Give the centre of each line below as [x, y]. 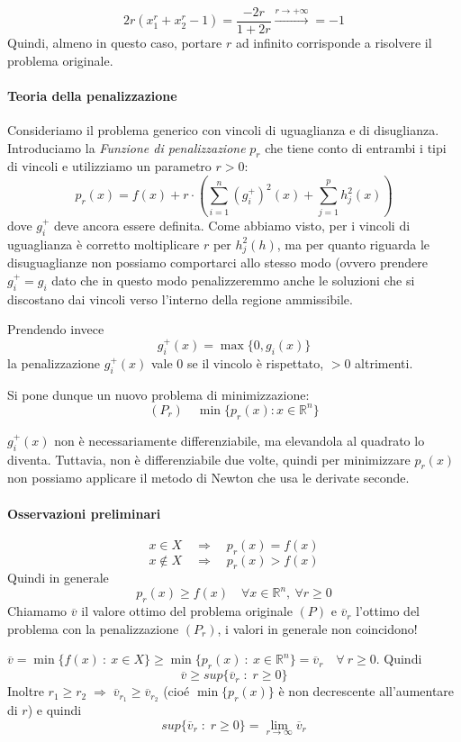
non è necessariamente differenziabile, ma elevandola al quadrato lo [240, 440]
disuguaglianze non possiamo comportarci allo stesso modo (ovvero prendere [217, 262]
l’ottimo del [388, 611]
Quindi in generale [58, 578]
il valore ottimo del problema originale [187, 611]
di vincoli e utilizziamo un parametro [109, 166]
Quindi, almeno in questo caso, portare [115, 43]
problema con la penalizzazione [93, 628]
